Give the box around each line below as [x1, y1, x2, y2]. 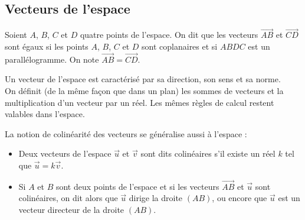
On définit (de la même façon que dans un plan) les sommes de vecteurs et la [5, 85, 284, 97]
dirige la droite [129, 192, 183, 204]
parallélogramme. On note [5, 53, 99, 65]
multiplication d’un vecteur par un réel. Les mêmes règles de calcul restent [5, 96, 274, 108]
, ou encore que [212, 192, 267, 204]
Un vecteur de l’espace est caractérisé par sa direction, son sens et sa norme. [5, 73, 281, 85]
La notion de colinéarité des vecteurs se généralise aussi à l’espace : [5, 127, 247, 140]
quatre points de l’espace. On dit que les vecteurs [80, 28, 258, 41]
